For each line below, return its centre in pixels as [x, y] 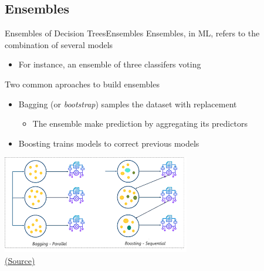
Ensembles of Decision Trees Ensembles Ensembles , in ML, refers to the [132, 33]
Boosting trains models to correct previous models [109, 143]
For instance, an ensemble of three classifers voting [110, 64]
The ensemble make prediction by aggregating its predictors [140, 123]
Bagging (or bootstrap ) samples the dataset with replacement [128, 104]
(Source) [20, 260]
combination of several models [59, 44]
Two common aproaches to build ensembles [82, 84]
